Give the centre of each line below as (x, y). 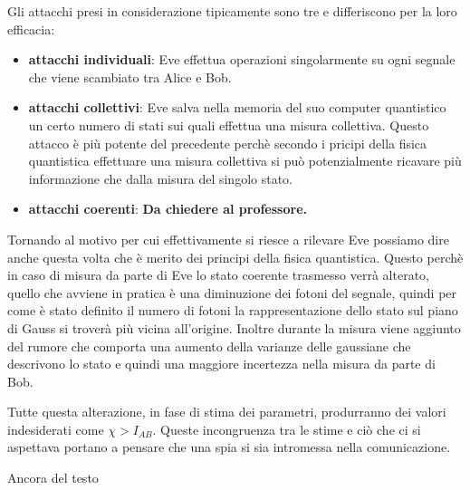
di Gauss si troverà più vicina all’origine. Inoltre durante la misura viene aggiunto (234, 327)
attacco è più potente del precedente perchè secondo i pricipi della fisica (228, 143)
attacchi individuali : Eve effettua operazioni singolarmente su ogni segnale (242, 59)
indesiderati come (56, 429)
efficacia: (31, 29)
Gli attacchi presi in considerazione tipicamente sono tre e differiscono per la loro (232, 11)
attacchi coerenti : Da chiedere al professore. (168, 209)
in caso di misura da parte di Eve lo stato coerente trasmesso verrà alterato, (218, 275)
